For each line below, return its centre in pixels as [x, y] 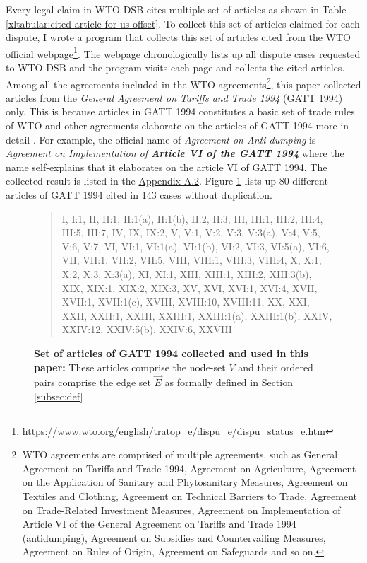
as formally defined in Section [229, 382]
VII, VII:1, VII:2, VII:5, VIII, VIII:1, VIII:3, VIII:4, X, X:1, [192, 260]
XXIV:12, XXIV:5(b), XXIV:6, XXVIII [147, 329]
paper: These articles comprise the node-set [130, 367]
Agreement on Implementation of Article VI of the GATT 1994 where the [175, 153]
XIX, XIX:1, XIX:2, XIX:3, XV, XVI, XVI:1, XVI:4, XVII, [189, 288]
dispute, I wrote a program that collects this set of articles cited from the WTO [178, 37]
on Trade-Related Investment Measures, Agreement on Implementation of [181, 510]
